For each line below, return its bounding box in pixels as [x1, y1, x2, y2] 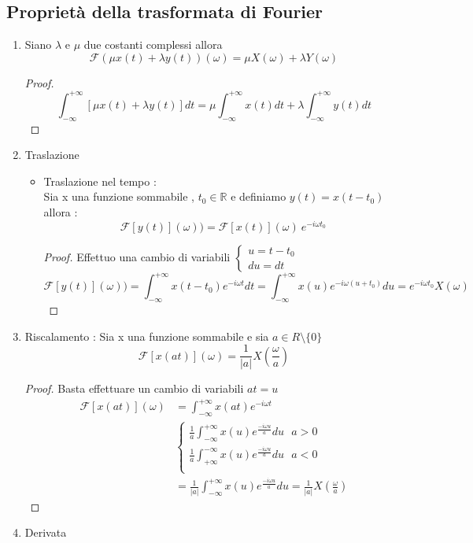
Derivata [24, 524, 67, 541]
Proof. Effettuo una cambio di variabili [43, 248, 231, 264]
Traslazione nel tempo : [43, 172, 157, 189]
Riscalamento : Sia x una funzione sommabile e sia [24, 327, 269, 344]
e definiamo [231, 188, 286, 205]
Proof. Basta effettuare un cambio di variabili [24, 380, 244, 397]
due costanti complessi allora [83, 36, 223, 53]
